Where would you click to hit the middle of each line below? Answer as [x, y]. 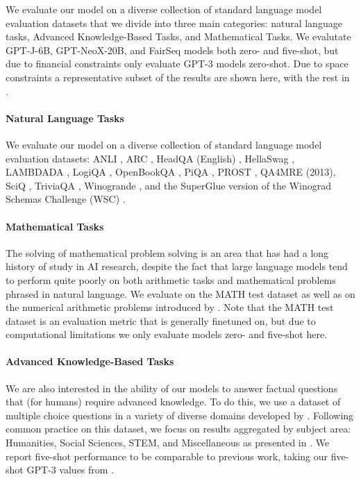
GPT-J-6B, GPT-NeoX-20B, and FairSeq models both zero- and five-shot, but [172, 50]
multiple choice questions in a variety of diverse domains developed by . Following [180, 415]
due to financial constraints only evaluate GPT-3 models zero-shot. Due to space [177, 64]
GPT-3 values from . [70, 470]
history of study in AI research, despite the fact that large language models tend [177, 266]
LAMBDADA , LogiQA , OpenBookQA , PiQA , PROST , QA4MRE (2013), [171, 172]
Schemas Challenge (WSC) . [66, 199]
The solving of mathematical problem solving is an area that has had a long [167, 252]
